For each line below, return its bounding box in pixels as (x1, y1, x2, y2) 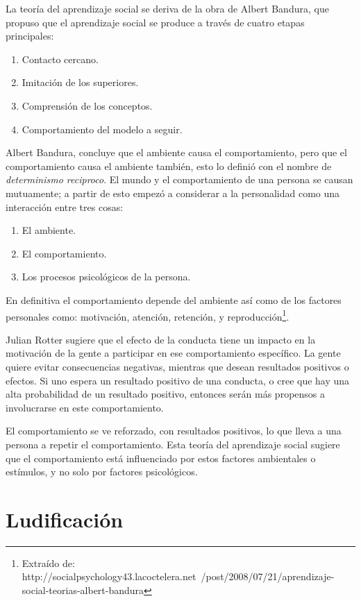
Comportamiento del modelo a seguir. (22, 121, 183, 136)
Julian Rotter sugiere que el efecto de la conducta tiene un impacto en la (6, 332, 316, 346)
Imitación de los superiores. (22, 75, 139, 90)
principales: (6, 28, 54, 43)
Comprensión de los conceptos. (22, 98, 153, 112)
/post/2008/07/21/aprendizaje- (201, 569, 335, 584)
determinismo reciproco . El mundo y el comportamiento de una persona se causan (6, 172, 353, 187)
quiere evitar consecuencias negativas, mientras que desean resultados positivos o (6, 359, 349, 373)
